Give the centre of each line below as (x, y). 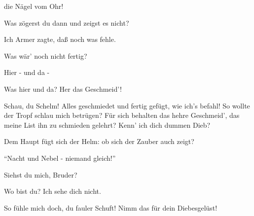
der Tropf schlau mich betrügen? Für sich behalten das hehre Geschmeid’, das (122, 115)
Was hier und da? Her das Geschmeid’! (63, 89)
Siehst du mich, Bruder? (41, 174)
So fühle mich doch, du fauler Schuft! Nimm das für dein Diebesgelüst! (111, 207)
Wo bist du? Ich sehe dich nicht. (53, 191)
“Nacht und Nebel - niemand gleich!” (60, 158)
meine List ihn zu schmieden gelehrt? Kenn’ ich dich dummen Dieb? (107, 125)
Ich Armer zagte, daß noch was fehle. (60, 39)
